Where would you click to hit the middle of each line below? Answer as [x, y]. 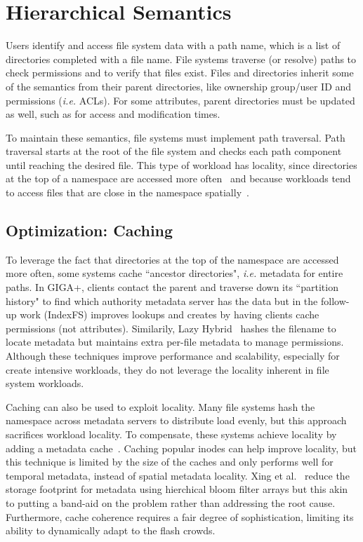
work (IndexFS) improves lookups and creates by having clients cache [170, 314]
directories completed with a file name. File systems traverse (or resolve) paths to [181, 59]
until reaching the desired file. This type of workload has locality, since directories [181, 164]
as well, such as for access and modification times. [113, 114]
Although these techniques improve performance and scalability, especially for [173, 356]
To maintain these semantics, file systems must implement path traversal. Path [176, 137]
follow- [335, 300]
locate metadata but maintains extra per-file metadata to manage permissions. [175, 342]
